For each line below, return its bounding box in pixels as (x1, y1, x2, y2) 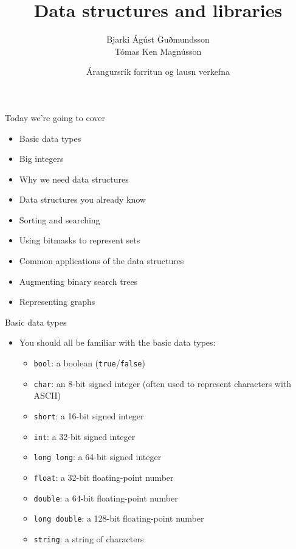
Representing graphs (19, 295, 95, 308)
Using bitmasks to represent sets (19, 234, 140, 247)
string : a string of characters (33, 532, 144, 545)
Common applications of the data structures (19, 254, 184, 267)
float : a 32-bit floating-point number (33, 470, 174, 483)
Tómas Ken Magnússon (114, 44, 202, 57)
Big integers (19, 152, 64, 165)
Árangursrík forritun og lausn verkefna (86, 65, 230, 78)
